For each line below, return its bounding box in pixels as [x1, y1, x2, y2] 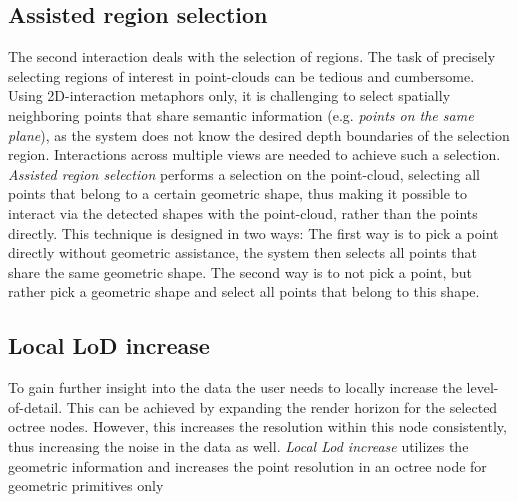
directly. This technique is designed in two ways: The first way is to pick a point [8, 222, 499, 243]
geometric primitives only [8, 475, 164, 496]
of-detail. [8, 396, 63, 417]
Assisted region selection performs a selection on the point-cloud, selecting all [8, 163, 480, 184]
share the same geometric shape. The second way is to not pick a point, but [8, 261, 472, 282]
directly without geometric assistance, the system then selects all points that [8, 242, 477, 263]
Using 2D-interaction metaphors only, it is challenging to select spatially [8, 85, 451, 106]
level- [466, 377, 499, 398]
